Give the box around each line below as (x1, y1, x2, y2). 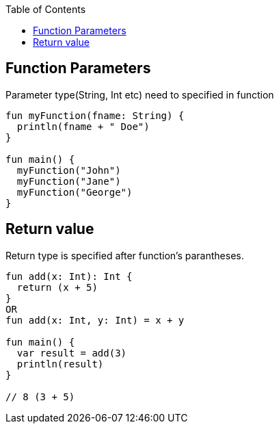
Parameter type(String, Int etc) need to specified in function (5, 88, 274, 101)
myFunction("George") (16, 186, 133, 198)
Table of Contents (5, 3, 86, 15)
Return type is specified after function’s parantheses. (5, 249, 244, 261)
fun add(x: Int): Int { (5, 270, 133, 282)
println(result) (16, 358, 104, 369)
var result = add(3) (16, 347, 127, 359)
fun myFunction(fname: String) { (5, 109, 185, 121)
